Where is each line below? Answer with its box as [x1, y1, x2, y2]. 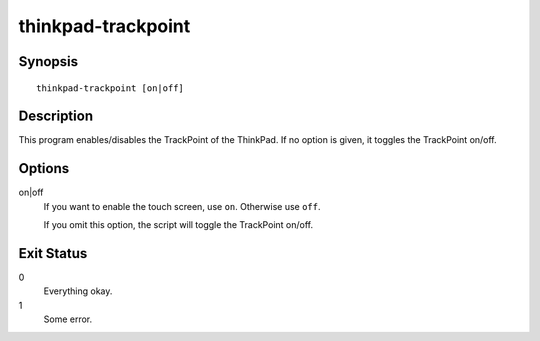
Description [18, 108, 94, 125]
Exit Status [18, 245, 88, 262]
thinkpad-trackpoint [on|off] [36, 82, 185, 94]
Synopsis [18, 53, 79, 70]
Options [18, 160, 70, 177]
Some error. [43, 313, 93, 325]
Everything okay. [43, 285, 113, 297]
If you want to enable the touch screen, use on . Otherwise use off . [43, 200, 321, 212]
